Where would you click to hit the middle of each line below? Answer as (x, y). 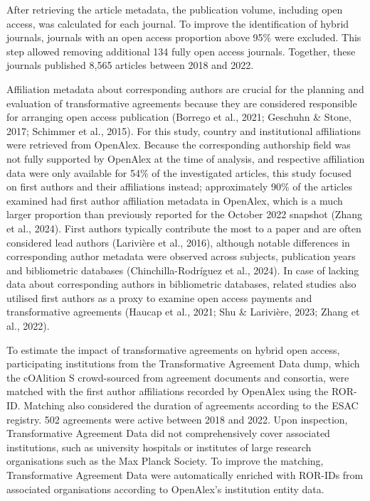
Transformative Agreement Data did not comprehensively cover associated (168, 433)
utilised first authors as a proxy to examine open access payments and (159, 297)
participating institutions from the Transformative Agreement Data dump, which (183, 363)
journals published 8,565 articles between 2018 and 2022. (130, 65)
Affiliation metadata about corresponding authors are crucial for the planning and (185, 88)
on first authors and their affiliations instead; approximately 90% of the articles (179, 187)
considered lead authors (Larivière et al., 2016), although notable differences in (178, 242)
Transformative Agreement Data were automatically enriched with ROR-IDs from (185, 475)
